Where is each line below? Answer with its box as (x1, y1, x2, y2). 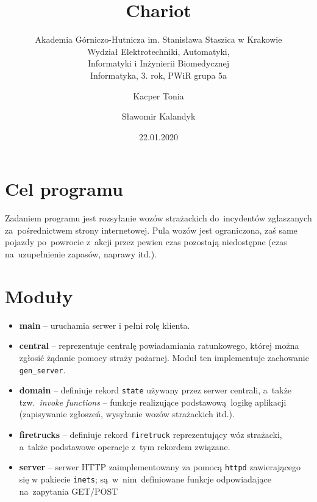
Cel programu (5, 176, 123, 201)
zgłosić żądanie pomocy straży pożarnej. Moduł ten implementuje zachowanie (19, 351, 309, 364)
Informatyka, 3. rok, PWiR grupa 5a (90, 68, 227, 81)
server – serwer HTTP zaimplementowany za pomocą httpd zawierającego (19, 461, 301, 473)
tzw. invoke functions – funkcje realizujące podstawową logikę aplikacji (19, 395, 287, 408)
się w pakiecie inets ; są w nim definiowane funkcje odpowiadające (19, 472, 271, 485)
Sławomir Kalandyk (121, 110, 196, 123)
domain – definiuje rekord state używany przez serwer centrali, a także (19, 384, 292, 396)
